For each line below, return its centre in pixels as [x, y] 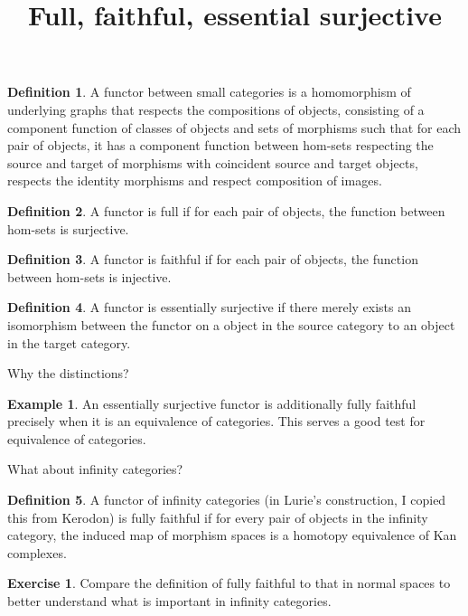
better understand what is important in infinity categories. [169, 601]
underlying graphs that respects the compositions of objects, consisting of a [216, 109]
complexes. [37, 552]
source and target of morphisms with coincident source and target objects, [213, 162]
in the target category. [69, 342]
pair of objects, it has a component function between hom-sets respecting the [220, 145]
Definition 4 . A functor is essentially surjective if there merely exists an [210, 307]
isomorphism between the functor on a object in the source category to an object [231, 324]
